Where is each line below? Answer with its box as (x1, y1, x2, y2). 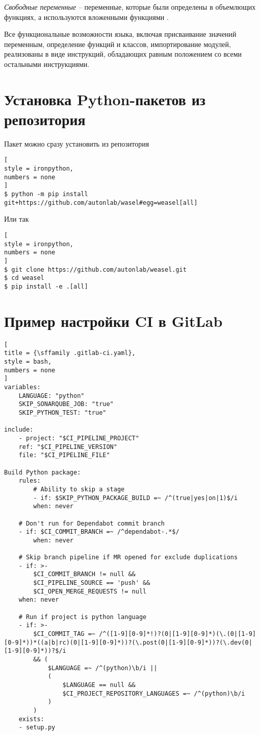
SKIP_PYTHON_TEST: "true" (18, 409, 107, 416)
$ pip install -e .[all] (4, 282, 88, 290)
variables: (4, 384, 41, 391)
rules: (18, 477, 41, 485)
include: (4, 426, 34, 434)
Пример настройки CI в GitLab (4, 310, 223, 331)
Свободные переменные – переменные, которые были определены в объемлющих (4, 2, 256, 12)
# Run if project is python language (18, 613, 147, 621)
